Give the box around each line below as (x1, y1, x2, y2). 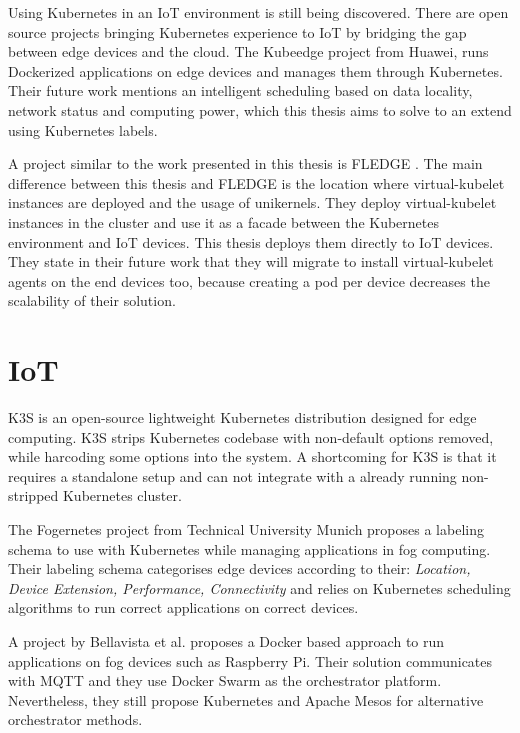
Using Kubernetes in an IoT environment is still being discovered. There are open (8, 2, 509, 22)
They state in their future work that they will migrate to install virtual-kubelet (8, 251, 494, 272)
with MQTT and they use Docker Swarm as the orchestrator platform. (8, 670, 442, 691)
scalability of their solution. (8, 290, 176, 311)
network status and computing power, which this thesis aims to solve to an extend (8, 99, 512, 120)
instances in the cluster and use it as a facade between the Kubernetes (8, 211, 439, 232)
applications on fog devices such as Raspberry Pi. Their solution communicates (8, 650, 493, 671)
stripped (8, 485, 59, 506)
